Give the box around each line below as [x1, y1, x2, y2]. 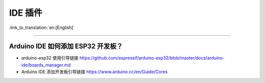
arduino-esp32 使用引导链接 [21, 55, 79, 61]
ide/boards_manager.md [21, 62, 71, 68]
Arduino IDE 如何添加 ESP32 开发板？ [9, 42, 123, 51]
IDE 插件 [9, 7, 43, 18]
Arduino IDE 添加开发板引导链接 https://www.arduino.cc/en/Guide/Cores [21, 69, 168, 75]
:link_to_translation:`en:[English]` [9, 25, 75, 30]
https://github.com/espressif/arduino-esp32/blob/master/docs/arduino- [79, 55, 225, 61]
